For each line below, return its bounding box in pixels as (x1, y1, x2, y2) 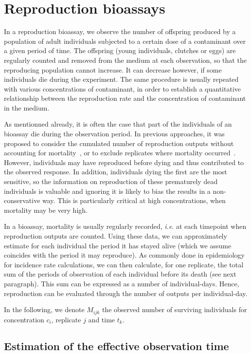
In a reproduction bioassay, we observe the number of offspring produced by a (4, 26, 236, 37)
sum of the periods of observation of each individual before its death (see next (4, 269, 236, 279)
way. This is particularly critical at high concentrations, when (42, 195, 226, 205)
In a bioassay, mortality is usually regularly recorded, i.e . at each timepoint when (4, 221, 247, 231)
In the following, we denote (4, 304, 85, 315)
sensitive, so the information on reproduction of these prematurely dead (4, 176, 218, 186)
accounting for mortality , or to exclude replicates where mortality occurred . (4, 148, 236, 158)
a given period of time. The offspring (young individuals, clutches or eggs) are (4, 45, 236, 56)
